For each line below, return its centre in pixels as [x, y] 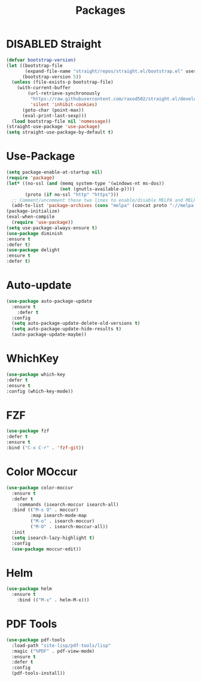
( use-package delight [33, 250]
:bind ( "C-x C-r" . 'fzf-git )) [45, 448]
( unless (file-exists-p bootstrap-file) [63, 82]
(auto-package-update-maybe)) [49, 335]
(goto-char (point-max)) [53, 110]
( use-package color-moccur [40, 488]
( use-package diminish [34, 233]
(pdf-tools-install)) [39, 674]
